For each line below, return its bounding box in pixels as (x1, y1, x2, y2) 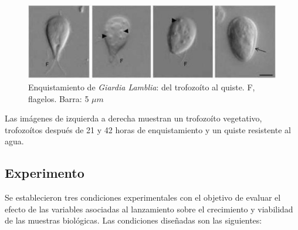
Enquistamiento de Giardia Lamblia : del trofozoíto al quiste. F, (28, 80, 255, 93)
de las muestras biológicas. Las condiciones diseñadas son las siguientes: (5, 214, 262, 226)
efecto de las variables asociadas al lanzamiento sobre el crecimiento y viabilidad (5, 202, 293, 215)
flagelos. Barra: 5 (28, 92, 89, 104)
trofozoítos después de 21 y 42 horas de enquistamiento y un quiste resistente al (5, 123, 291, 136)
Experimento (5, 164, 84, 182)
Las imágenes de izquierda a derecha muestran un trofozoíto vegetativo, (5, 112, 262, 124)
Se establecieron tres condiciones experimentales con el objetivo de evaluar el (5, 191, 281, 204)
